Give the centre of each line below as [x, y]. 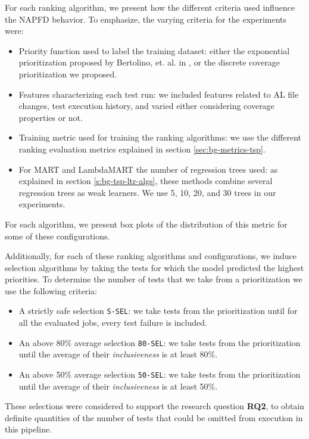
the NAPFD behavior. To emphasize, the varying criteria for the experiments [146, 19]
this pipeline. [29, 429]
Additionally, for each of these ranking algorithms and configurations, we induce [151, 256]
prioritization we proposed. [68, 74]
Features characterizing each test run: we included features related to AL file [159, 94]
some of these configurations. [57, 236]
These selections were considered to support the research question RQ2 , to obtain [155, 406]
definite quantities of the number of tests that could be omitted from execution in [154, 417]
